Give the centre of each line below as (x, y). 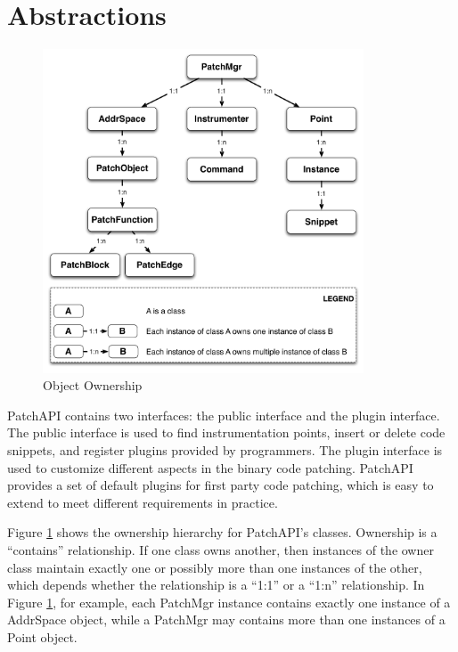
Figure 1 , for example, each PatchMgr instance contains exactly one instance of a (229, 602)
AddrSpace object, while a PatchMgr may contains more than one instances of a (226, 619)
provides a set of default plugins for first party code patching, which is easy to (221, 485)
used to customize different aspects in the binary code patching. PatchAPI (210, 467)
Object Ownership (93, 385)
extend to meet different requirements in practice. (143, 502)
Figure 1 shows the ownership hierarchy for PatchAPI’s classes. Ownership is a (222, 532)
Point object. (42, 637)
